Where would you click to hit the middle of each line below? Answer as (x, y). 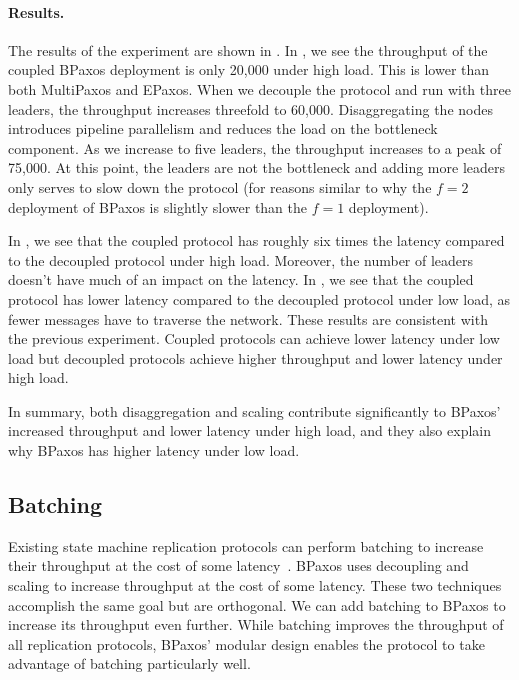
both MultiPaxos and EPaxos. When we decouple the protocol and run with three (259, 88)
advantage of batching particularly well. (129, 663)
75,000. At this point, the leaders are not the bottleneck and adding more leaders (256, 167)
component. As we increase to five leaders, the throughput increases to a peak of (255, 147)
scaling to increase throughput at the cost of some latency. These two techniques (255, 585)
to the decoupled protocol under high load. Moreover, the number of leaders (241, 259)
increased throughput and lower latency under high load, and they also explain (249, 430)
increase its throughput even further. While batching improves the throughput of (256, 624)
